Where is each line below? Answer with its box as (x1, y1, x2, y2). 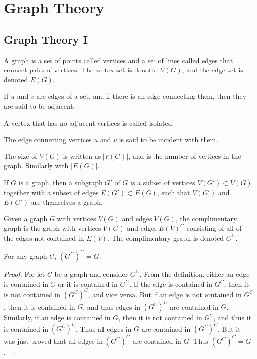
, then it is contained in (4, 301, 75, 312)
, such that (157, 187, 190, 197)
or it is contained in (58, 278, 118, 288)
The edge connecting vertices (4, 134, 92, 144)
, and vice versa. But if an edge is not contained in (88, 289, 242, 299)
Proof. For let (4, 268, 45, 279)
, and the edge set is (182, 65, 243, 75)
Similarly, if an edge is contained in (4, 312, 111, 323)
